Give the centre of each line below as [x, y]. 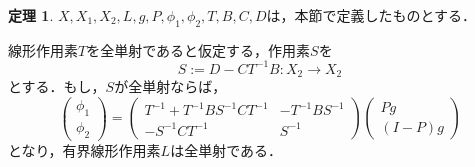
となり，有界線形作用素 [84, 149]
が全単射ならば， [170, 86]
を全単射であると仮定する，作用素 [198, 49]
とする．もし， [57, 86]
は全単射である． [226, 149]
